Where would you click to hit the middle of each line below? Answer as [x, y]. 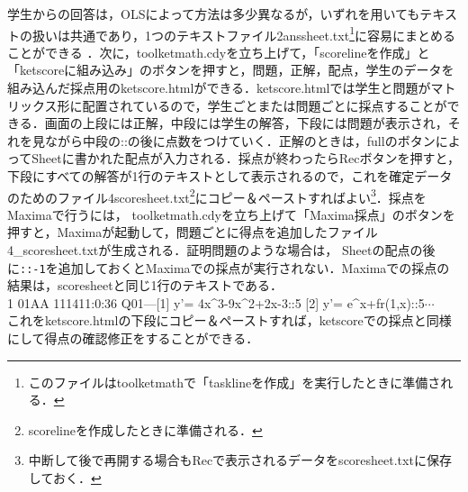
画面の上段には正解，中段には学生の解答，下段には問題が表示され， [246, 123]
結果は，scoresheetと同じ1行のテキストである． [145, 285]
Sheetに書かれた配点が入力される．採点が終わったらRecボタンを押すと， [246, 158]
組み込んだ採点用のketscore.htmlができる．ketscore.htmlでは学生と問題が [219, 88]
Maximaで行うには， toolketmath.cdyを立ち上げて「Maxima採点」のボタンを [231, 214]
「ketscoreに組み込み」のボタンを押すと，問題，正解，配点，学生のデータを [231, 70]
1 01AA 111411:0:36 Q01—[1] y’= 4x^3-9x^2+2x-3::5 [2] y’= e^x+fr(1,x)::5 [216, 302]
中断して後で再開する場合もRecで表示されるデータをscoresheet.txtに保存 [240, 460]
